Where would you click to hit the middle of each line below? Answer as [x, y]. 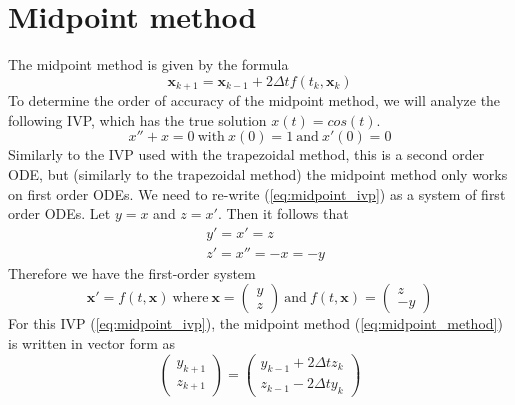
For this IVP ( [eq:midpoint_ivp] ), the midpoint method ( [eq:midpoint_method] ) [255, 323]
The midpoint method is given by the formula [148, 64]
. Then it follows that [283, 213]
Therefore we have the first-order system [132, 272]
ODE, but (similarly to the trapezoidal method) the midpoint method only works [258, 173]
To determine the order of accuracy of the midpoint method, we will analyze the [254, 100]
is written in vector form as [92, 342]
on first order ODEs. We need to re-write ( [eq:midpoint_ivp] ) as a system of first [257, 193]
